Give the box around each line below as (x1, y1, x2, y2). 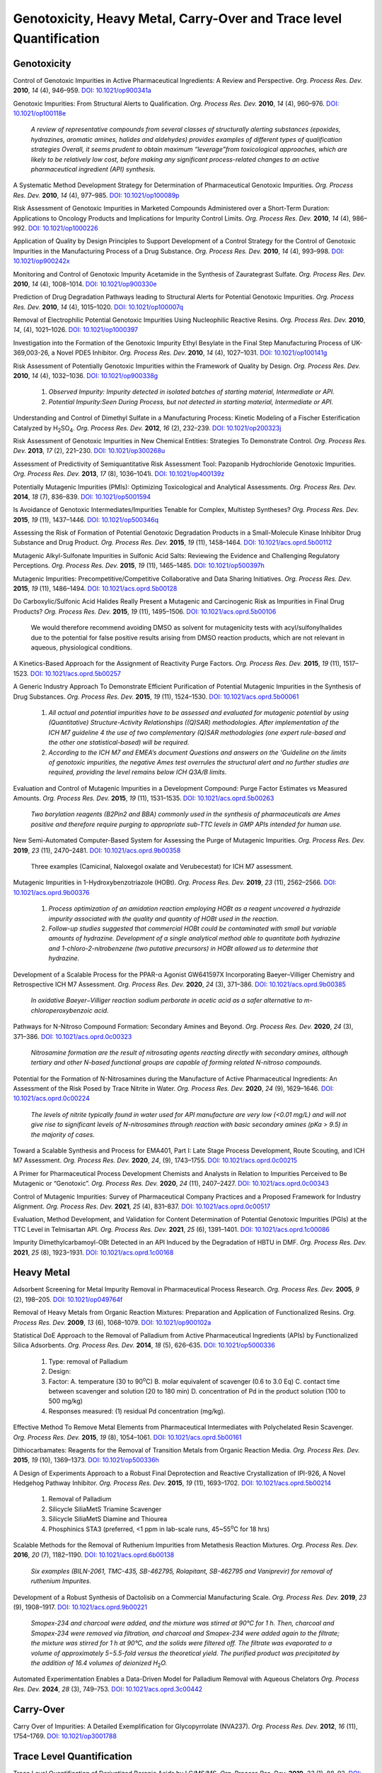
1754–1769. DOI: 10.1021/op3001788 (13, 1732, 117, 1740)
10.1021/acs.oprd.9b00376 (13, 888, 90, 896)
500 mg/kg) (48, 1397, 83, 1406)
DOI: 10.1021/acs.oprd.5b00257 (30, 669, 122, 677)
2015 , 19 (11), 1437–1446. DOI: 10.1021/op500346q (13, 515, 159, 524)
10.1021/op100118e (13, 109, 66, 118)
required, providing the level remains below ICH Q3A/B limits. (48, 768, 227, 777)
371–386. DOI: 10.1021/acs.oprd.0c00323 (13, 1032, 132, 1040)
